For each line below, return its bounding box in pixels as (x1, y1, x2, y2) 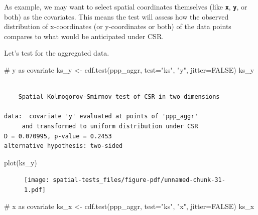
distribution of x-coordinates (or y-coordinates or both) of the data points (4, 21, 231, 32)
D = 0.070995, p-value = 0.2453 (4, 132, 112, 140)
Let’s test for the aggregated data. (4, 48, 109, 58)
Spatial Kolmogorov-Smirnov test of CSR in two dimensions (18, 93, 220, 101)
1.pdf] (24, 186, 46, 194)
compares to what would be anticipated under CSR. (4, 31, 164, 41)
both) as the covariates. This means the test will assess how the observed (4, 11, 229, 22)
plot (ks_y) (4, 157, 37, 167)
